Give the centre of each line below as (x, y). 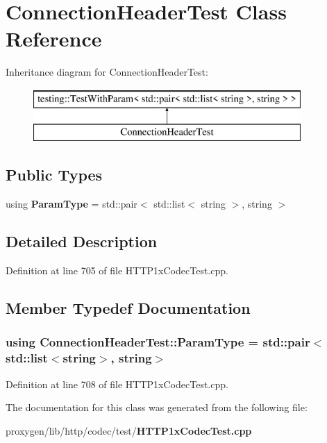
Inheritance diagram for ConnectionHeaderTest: (107, 72)
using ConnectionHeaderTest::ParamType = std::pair (158, 342)
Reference (54, 39)
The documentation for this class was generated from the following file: (157, 407)
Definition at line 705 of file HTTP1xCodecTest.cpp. (117, 270)
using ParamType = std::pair (72, 204)
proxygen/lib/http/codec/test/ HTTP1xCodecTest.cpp (129, 430)
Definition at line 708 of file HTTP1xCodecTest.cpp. (117, 384)
